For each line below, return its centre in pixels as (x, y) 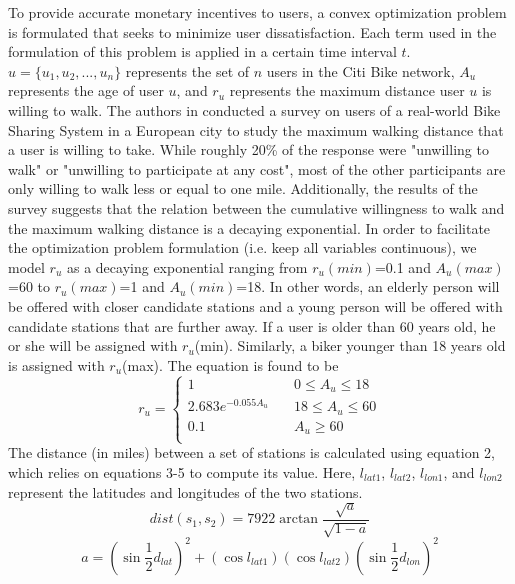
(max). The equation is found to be (230, 364)
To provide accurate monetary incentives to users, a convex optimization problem (257, 12)
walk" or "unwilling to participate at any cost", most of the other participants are (257, 168)
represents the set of (187, 70)
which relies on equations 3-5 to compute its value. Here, (182, 471)
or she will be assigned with (93, 345)
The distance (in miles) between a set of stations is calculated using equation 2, (251, 452)
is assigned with (56, 364)
